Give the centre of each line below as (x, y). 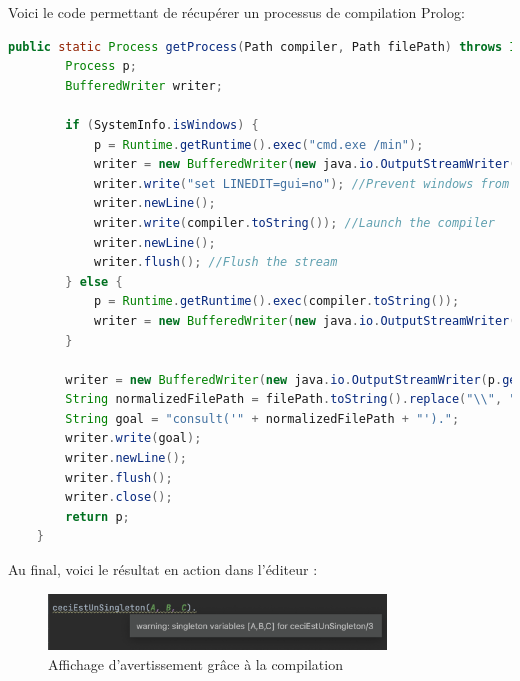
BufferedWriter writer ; (144, 85)
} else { (94, 281)
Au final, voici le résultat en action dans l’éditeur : (163, 569)
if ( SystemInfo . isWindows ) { (162, 124)
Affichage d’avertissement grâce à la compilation (195, 663)
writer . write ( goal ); (133, 438)
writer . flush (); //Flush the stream (215, 262)
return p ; (97, 516)
